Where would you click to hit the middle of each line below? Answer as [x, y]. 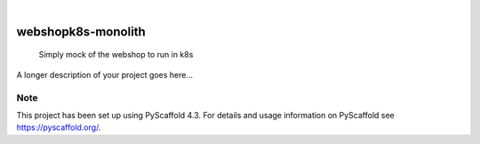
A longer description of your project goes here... [104, 74]
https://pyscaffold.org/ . [59, 127]
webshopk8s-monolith [81, 31]
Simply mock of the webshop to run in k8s [116, 55]
